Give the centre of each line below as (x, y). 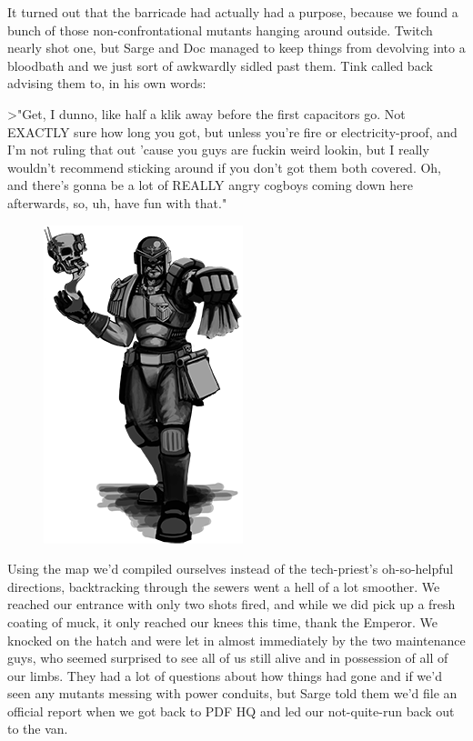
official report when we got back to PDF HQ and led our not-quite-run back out (231, 711)
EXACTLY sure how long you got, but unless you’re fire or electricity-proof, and (232, 131)
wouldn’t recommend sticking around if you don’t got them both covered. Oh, (225, 167)
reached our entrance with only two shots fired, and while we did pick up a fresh (231, 604)
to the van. (38, 729)
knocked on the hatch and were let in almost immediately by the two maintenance (236, 640)
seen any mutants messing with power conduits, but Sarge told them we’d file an (232, 693)
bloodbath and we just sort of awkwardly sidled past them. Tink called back (220, 65)
